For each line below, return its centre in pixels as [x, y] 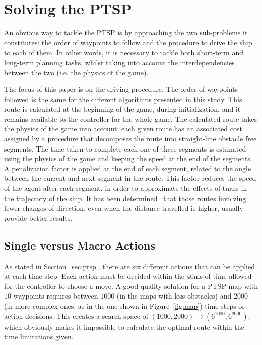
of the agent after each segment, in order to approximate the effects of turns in [126, 188]
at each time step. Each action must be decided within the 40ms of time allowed [128, 276]
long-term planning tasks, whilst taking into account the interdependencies [119, 62]
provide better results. [38, 217]
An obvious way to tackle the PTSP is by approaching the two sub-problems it [126, 33]
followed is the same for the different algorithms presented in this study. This [123, 99]
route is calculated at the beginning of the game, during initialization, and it [122, 109]
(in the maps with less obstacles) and [174, 296]
